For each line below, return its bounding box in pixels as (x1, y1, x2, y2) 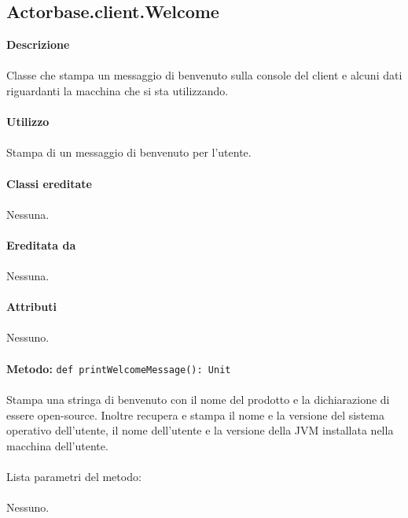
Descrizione (6, 36, 70, 53)
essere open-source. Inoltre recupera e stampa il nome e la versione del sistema (6, 406, 384, 423)
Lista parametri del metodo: (6, 468, 142, 484)
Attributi (6, 298, 57, 315)
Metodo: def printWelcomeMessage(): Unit (6, 360, 231, 376)
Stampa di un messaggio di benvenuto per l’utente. (6, 144, 252, 161)
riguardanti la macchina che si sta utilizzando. (6, 82, 229, 98)
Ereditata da (6, 236, 76, 253)
